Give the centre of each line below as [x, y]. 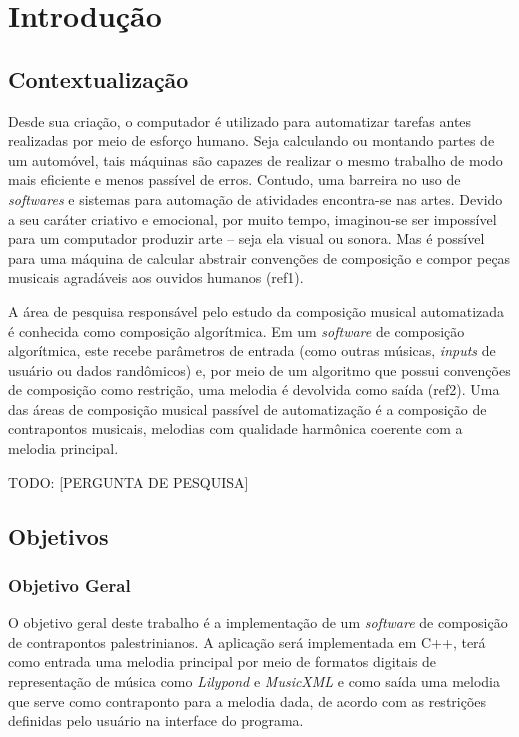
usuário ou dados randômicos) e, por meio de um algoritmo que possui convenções [259, 369]
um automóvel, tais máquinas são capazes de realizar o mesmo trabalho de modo [255, 159]
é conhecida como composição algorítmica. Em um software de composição [236, 330]
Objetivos [58, 535]
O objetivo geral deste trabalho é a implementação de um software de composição [258, 622]
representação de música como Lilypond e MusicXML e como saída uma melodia [254, 681]
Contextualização [98, 78]
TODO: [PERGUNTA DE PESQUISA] [128, 481]
